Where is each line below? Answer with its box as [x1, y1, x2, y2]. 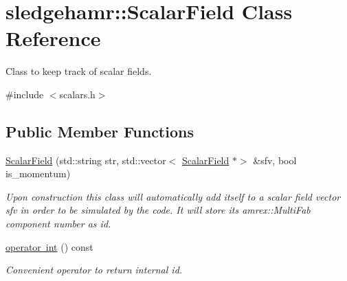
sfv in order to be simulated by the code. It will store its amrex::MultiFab [5, 203, 311, 217]
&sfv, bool [253, 153, 297, 167]
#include [5, 87, 44, 101]
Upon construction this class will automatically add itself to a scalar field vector [5, 189, 341, 203]
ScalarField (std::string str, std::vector [5, 153, 166, 167]
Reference [5, 24, 101, 52]
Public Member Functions [5, 120, 194, 142]
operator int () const [5, 239, 93, 254]
